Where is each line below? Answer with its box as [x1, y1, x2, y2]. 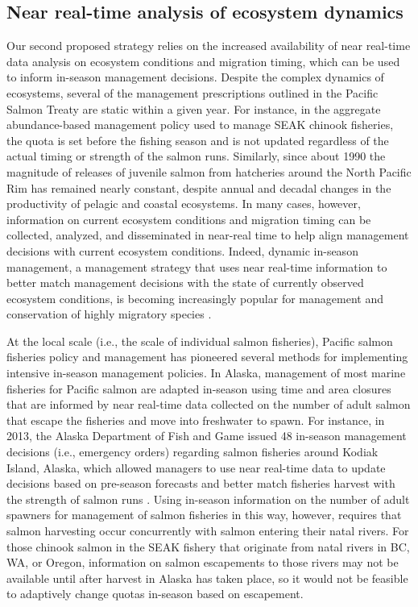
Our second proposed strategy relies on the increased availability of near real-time [6, 37, 411, 54]
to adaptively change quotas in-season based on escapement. [6, 585, 304, 602]
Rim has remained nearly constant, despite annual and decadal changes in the [6, 179, 391, 196]
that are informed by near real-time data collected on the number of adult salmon [6, 396, 411, 413]
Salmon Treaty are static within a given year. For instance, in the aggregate [6, 100, 381, 117]
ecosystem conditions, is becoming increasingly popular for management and [6, 289, 383, 306]
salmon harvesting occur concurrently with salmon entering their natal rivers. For [6, 522, 409, 539]
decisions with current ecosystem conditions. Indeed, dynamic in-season [6, 242, 358, 259]
